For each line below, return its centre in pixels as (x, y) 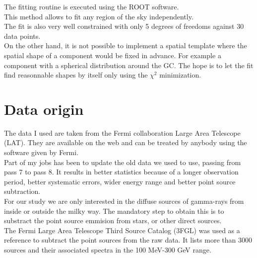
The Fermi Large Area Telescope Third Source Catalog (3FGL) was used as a (122, 230)
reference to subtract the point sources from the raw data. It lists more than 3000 (128, 240)
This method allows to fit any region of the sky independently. (99, 16)
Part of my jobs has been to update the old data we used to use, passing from (123, 162)
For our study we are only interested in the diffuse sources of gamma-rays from (124, 201)
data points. (22, 36)
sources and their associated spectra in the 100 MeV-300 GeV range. (108, 250)
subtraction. (22, 191)
